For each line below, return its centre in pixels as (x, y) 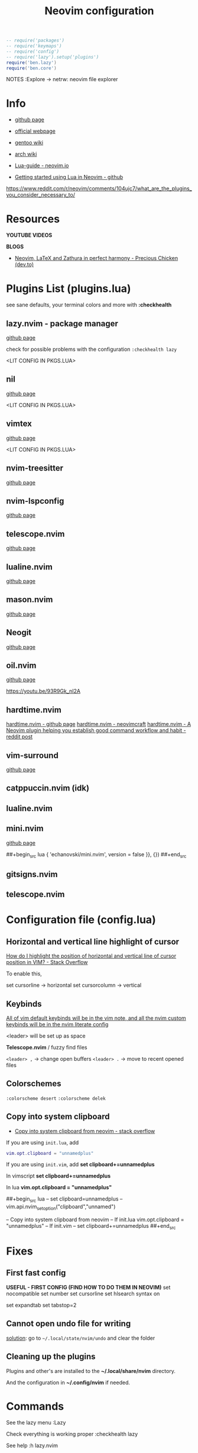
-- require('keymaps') (34, 46)
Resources (33, 219)
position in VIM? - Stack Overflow (47, 962)
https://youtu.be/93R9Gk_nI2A (43, 691)
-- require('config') (33, 52)
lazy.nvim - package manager (62, 323)
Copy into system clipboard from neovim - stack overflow (85, 1131)
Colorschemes (34, 1084)
